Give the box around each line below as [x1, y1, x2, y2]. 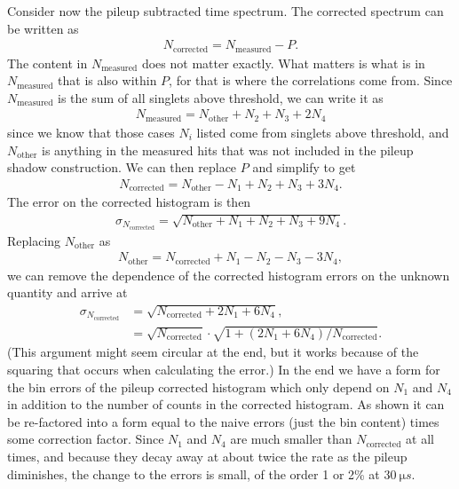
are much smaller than [230, 430, 352, 448]
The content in [7, 53, 88, 72]
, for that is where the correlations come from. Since [169, 71, 453, 90]
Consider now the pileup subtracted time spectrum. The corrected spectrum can [7, 2, 444, 20]
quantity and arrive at [7, 283, 128, 302]
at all [406, 430, 434, 448]
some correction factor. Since [7, 430, 164, 448]
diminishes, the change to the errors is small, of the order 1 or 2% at [7, 464, 380, 483]
